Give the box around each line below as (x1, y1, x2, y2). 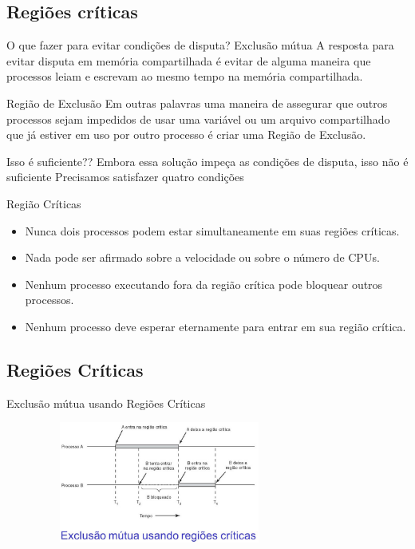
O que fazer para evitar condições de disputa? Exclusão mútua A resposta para (6, 37, 394, 53)
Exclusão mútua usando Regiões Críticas (6, 394, 206, 411)
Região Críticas (6, 195, 81, 211)
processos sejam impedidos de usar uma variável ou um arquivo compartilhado (6, 110, 390, 127)
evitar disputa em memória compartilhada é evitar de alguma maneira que (6, 52, 371, 69)
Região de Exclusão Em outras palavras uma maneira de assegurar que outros (6, 94, 388, 111)
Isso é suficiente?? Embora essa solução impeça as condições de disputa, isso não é (6, 152, 409, 169)
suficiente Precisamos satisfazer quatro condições (6, 168, 244, 185)
